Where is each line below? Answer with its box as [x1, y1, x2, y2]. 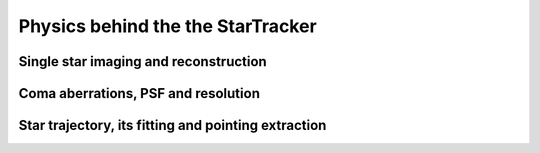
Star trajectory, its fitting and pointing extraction [18, 117, 327, 134]
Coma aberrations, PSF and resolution [18, 85, 260, 102]
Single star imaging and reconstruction [18, 53, 267, 70]
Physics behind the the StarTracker [18, 15, 317, 37]
